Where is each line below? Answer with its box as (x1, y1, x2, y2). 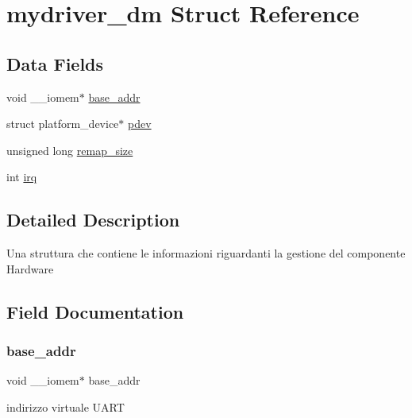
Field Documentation (6, 299, 184, 323)
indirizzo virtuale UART (6, 398, 125, 415)
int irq (6, 168, 37, 185)
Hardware (6, 260, 54, 277)
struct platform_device (6, 115, 119, 132)
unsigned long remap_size (6, 141, 133, 158)
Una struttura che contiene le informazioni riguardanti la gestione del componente (6, 245, 406, 261)
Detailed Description (6, 207, 180, 232)
